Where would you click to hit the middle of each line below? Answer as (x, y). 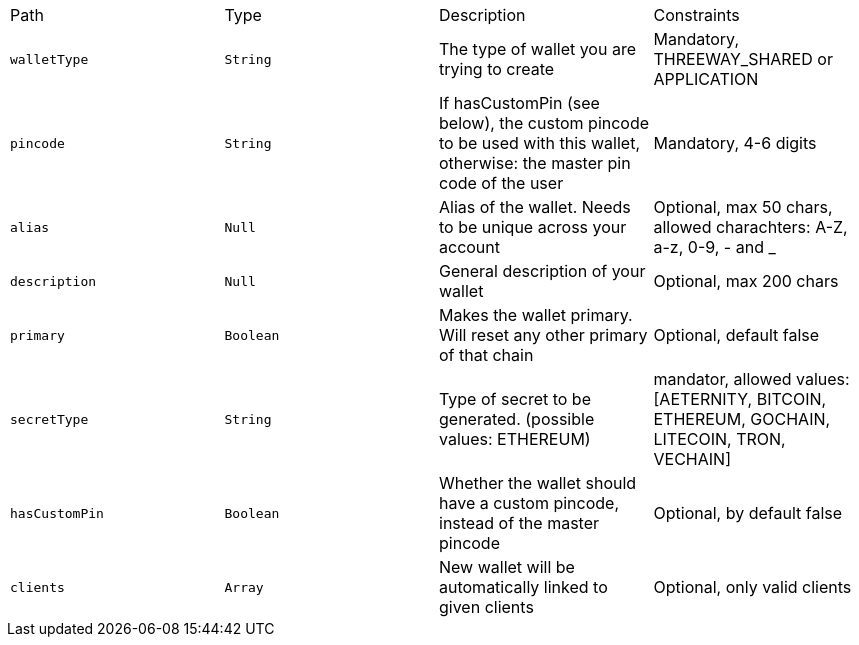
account (470, 247)
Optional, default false (736, 335)
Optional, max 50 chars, (743, 207)
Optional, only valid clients (752, 587)
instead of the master (519, 523)
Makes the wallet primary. (536, 315)
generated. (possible (517, 419)
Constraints (696, 15)
